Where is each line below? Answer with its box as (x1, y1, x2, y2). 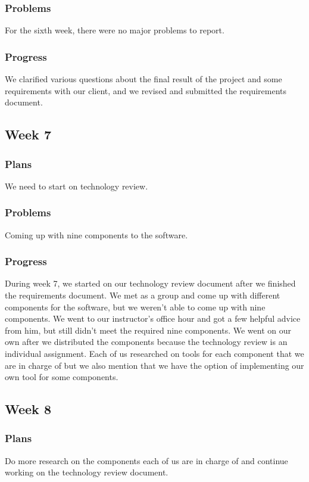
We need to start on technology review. (5, 179, 148, 192)
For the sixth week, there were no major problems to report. (5, 24, 224, 36)
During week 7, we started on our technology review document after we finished (5, 277, 296, 290)
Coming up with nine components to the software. (5, 228, 188, 241)
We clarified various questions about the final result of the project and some (5, 73, 282, 85)
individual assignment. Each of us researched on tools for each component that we (5, 347, 304, 359)
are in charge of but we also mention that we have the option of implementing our (5, 359, 304, 371)
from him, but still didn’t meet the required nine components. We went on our (5, 324, 291, 336)
